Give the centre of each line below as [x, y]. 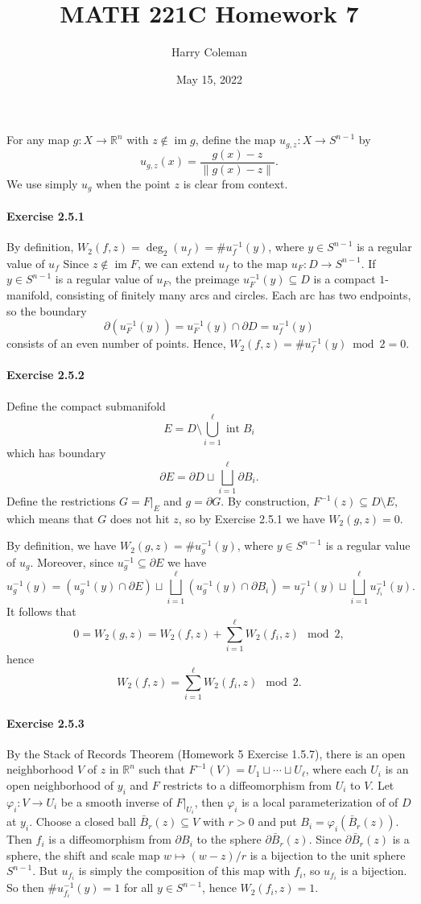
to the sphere [229, 839]
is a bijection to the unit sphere [328, 854]
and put [277, 821]
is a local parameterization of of [320, 801]
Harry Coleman [209, 52]
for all [139, 887]
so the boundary [47, 310]
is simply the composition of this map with [184, 871]
